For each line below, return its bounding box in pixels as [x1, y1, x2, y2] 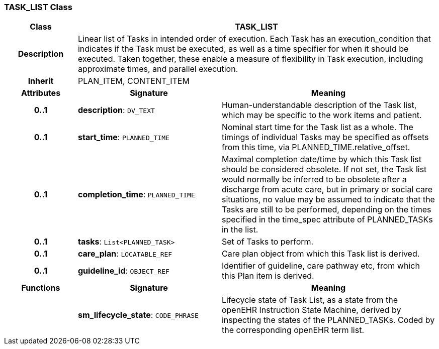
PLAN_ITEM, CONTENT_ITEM [77, 76, 190, 86]
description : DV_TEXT [77, 105, 155, 115]
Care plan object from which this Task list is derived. [221, 249, 420, 259]
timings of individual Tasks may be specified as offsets [221, 132, 429, 143]
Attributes [21, 88, 61, 98]
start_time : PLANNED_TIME [77, 132, 169, 143]
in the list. [221, 224, 258, 235]
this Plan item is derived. [221, 271, 314, 281]
